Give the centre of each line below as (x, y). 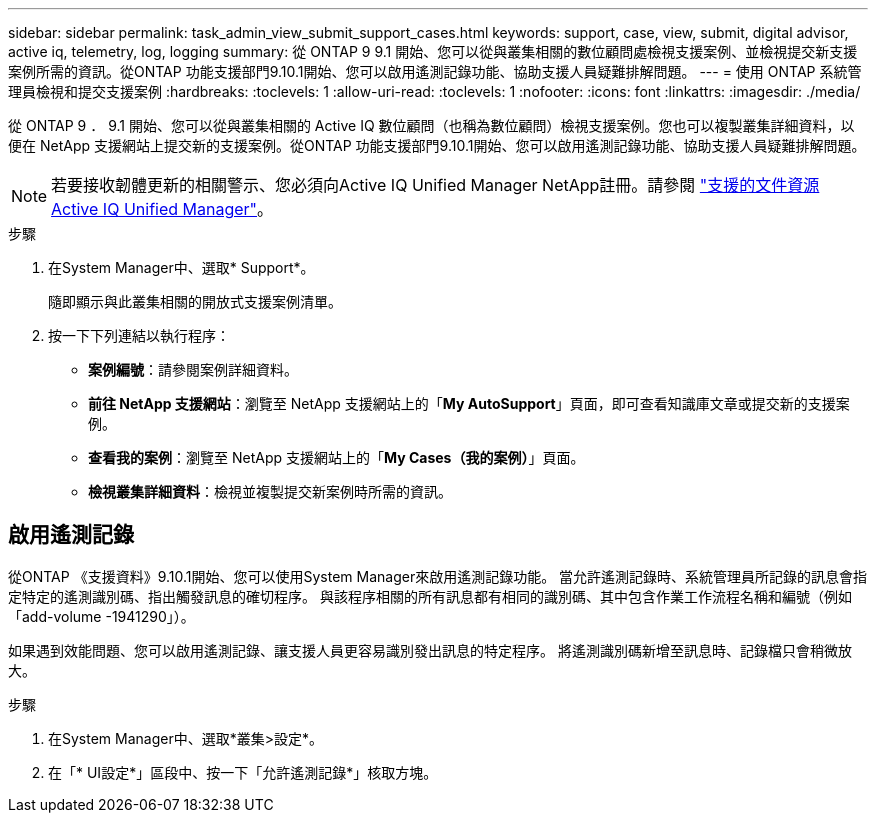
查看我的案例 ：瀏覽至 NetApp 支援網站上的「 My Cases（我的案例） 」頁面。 (336, 457)
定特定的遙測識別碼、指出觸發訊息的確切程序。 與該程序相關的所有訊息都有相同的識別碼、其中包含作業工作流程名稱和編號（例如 (430, 596)
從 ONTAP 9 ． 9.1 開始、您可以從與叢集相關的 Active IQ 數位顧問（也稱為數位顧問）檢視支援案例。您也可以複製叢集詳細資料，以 (431, 125)
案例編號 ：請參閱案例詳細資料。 (193, 369)
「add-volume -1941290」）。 (101, 616)
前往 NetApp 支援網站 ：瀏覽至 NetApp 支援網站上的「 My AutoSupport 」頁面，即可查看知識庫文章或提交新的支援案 (469, 403)
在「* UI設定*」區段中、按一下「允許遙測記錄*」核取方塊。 (243, 772)
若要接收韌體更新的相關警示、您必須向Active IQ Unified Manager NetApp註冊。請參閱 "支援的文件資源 (435, 185)
